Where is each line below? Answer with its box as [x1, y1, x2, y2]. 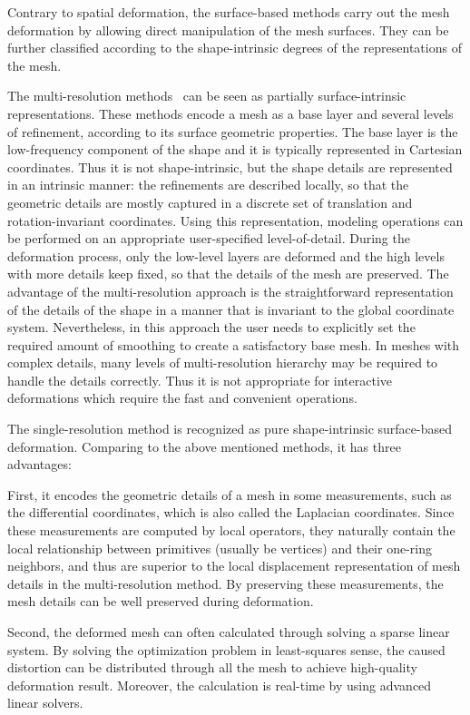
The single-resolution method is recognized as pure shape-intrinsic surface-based [7, 419, 453, 438]
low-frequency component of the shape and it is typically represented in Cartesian [7, 140, 463, 159]
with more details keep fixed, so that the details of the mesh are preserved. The [7, 264, 449, 283]
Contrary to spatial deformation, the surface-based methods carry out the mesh [7, 3, 450, 21]
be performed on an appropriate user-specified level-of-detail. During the [7, 229, 410, 248]
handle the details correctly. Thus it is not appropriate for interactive [7, 370, 392, 389]
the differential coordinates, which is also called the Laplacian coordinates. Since [7, 503, 455, 522]
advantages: [7, 455, 72, 474]
